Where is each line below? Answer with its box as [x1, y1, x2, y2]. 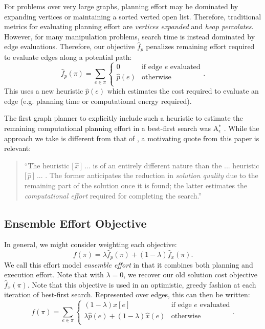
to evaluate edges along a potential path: [4, 51, 132, 62]
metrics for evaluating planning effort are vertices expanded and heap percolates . [4, 21, 254, 32]
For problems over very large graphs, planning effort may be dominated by [4, 1, 238, 11]
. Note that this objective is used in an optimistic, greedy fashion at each [27, 279, 256, 290]
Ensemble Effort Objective [4, 215, 147, 231]
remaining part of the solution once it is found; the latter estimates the [24, 180, 247, 190]
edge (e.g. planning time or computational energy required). [4, 95, 192, 106]
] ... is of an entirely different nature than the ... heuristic [80, 160, 259, 170]
